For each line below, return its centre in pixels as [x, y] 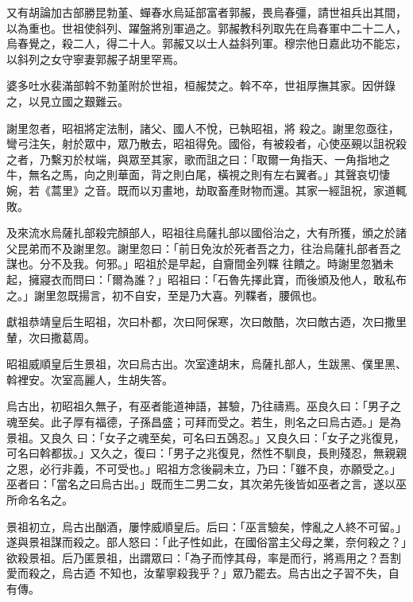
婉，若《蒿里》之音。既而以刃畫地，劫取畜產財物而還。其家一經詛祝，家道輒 [206, 190]
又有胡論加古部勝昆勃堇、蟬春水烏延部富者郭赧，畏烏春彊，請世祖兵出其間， [206, 12]
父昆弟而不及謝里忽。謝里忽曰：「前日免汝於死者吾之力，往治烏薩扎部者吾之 [204, 248]
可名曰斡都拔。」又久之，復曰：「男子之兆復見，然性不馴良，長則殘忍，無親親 [206, 453]
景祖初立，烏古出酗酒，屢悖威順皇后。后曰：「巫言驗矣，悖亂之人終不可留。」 [206, 526]
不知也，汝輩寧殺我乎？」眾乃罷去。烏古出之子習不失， [243, 573]
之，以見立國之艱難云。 [68, 101]
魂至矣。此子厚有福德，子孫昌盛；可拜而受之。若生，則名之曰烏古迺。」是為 [204, 422]
